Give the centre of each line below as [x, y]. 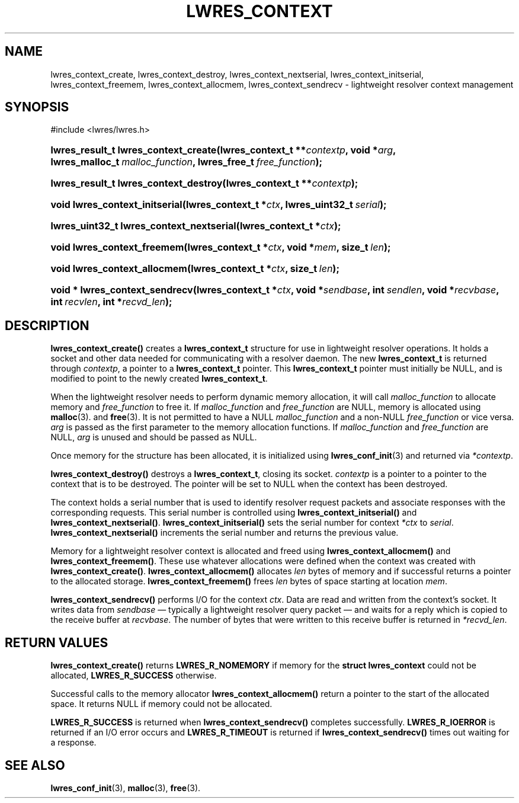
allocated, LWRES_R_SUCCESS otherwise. [134, 676]
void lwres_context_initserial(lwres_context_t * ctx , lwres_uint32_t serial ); [219, 205]
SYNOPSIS [37, 107]
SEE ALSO [35, 765]
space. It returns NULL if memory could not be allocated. [161, 704]
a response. [73, 743]
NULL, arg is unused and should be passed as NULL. [154, 437]
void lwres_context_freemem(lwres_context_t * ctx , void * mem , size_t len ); [221, 247]
